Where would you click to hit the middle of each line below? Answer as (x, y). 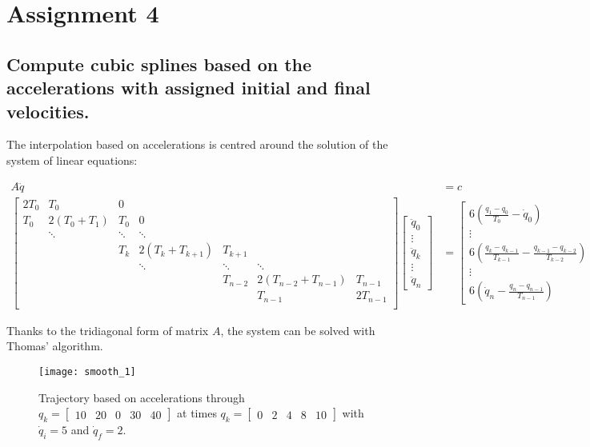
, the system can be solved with (298, 330)
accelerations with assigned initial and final (189, 88)
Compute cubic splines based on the (159, 64)
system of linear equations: (72, 160)
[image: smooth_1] (87, 371)
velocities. (48, 111)
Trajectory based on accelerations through (142, 397)
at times (197, 413)
